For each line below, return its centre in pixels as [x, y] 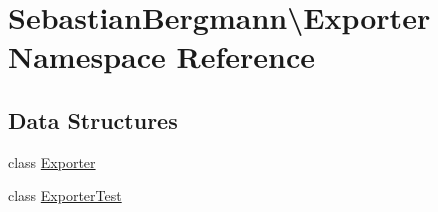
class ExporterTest [65, 195]
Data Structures [93, 119]
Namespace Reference [161, 56]
